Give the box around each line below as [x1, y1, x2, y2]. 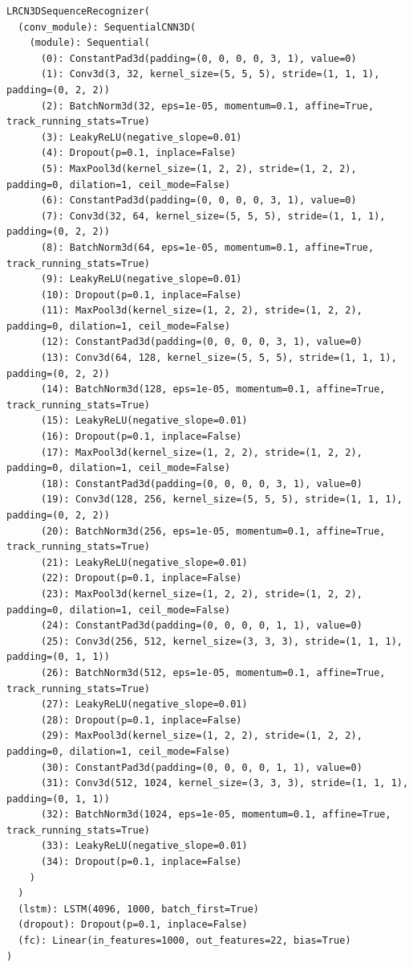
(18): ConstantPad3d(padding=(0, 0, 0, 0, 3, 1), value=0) [40, 477, 362, 490]
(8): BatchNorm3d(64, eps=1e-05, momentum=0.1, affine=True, [40, 241, 375, 253]
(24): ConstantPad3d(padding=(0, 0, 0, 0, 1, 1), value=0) [40, 620, 362, 632]
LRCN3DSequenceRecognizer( [6, 6, 150, 17]
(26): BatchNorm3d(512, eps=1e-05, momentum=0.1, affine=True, [40, 666, 386, 678]
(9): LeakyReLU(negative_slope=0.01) [40, 273, 242, 285]
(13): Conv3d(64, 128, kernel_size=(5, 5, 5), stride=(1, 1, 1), [40, 352, 397, 364]
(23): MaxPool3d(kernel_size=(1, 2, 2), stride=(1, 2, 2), [40, 588, 362, 600]
